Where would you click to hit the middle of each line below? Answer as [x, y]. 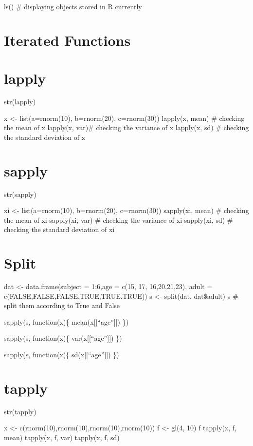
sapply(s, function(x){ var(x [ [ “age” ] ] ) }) [63, 338]
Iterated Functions [67, 40]
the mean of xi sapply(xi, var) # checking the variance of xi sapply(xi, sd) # [118, 220]
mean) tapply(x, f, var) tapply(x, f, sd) [62, 437]
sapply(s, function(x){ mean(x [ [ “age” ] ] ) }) [66, 321]
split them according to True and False [62, 305]
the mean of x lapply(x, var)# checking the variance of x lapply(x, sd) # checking [126, 127]
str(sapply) [20, 194]
